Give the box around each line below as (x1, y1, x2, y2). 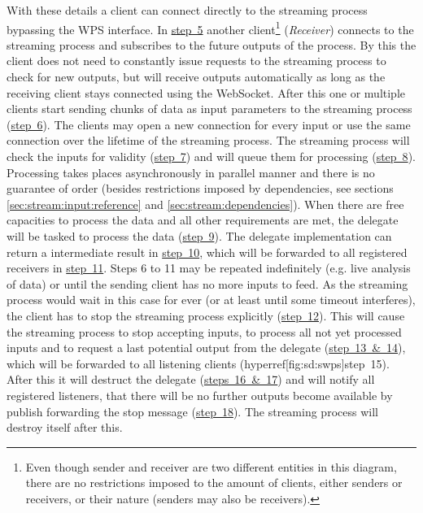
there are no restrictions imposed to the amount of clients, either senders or (25, 474, 403, 491)
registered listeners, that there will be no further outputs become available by (7, 386, 393, 403)
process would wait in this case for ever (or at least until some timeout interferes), (7, 291, 416, 308)
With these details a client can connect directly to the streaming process (7, 2, 368, 18)
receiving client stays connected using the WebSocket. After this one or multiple (7, 84, 406, 101)
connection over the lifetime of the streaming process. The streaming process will (7, 132, 410, 149)
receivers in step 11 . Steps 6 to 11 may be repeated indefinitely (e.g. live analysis (7, 259, 411, 276)
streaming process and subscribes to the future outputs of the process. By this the (7, 36, 416, 53)
